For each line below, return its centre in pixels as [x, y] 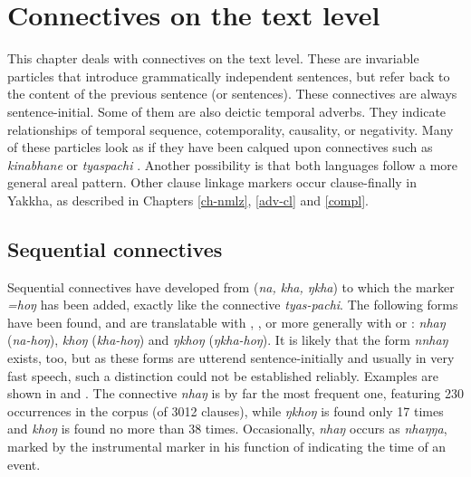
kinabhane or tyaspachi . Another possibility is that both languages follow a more [233, 164]
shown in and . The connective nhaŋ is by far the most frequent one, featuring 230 [235, 393]
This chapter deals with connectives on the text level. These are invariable [213, 58]
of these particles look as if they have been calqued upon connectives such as [220, 147]
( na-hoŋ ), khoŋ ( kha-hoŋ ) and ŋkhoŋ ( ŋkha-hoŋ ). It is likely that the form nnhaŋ [228, 340]
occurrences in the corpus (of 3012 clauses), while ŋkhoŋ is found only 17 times [226, 410]
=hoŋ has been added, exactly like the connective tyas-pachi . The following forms [233, 305]
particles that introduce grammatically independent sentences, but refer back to [229, 76]
